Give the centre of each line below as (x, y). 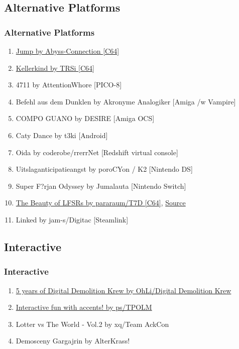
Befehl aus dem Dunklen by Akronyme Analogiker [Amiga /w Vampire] (126, 101)
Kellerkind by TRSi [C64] (55, 68)
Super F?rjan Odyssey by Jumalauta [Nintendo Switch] (101, 186)
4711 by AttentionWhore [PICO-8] (69, 85)
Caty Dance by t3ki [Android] (62, 135)
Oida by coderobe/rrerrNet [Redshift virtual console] (97, 152)
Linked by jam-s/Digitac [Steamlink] (72, 219)
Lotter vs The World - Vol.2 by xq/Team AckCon (92, 324)
